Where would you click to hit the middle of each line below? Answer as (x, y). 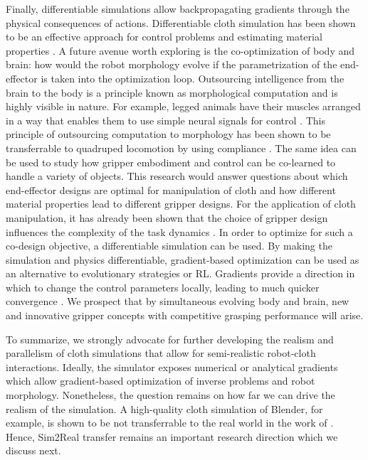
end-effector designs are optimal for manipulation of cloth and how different (171, 189)
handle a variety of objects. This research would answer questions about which (177, 176)
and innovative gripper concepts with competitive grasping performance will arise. (185, 315)
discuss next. (33, 450)
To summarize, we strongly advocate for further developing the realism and (170, 339)
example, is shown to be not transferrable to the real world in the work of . (170, 423)
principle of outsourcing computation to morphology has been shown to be (168, 134)
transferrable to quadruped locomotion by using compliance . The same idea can (181, 148)
